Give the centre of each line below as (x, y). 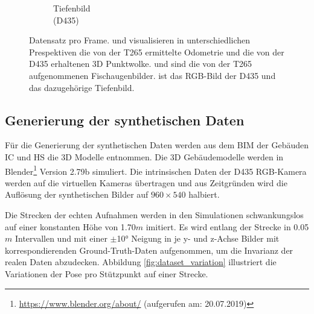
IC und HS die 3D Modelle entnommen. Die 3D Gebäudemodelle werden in (144, 156)
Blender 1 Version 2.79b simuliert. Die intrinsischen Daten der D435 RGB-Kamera (156, 170)
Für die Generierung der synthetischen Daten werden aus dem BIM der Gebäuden (157, 145)
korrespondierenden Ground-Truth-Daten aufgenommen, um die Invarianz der (149, 250)
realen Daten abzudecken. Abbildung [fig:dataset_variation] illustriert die (141, 262)
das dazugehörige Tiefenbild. (82, 87)
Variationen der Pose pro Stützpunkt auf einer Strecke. (107, 273)
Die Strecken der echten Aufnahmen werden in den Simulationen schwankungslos (154, 214)
